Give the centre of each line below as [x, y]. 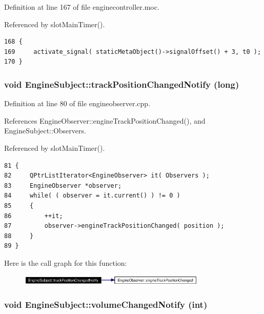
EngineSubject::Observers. [45, 131]
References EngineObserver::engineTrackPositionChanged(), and [105, 120]
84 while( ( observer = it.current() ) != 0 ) [92, 196]
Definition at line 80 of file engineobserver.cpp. [77, 103]
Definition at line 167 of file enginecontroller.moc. [82, 7]
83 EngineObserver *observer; [63, 185]
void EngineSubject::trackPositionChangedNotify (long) [122, 84]
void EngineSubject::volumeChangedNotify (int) [106, 305]
